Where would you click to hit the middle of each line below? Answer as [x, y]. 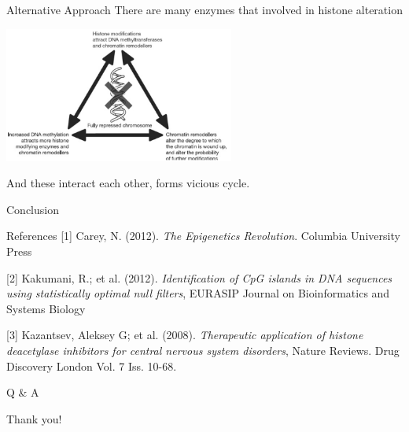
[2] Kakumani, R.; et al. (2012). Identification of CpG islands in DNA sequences [199, 277]
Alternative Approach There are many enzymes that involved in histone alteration [204, 9]
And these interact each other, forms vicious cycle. [128, 183]
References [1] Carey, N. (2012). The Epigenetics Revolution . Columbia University [203, 236]
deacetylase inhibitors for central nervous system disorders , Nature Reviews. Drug [203, 350]
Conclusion [33, 209]
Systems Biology [46, 308]
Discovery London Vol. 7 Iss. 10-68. [92, 366]
